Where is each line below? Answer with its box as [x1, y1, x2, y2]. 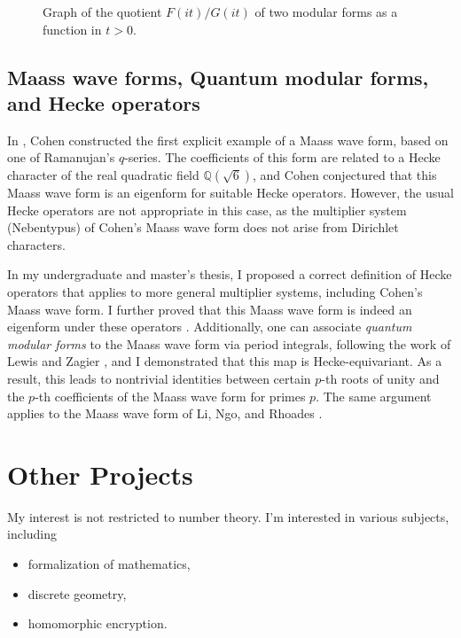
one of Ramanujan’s [7, 148, 115, 167]
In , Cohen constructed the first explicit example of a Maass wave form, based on [7, 130, 449, 149]
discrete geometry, [27, 584, 127, 603]
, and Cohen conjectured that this [253, 165, 437, 183]
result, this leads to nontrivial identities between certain [7, 369, 311, 387]
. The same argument [316, 386, 432, 405]
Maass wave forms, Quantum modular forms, [7, 63, 429, 90]
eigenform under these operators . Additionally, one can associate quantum [7, 317, 412, 336]
